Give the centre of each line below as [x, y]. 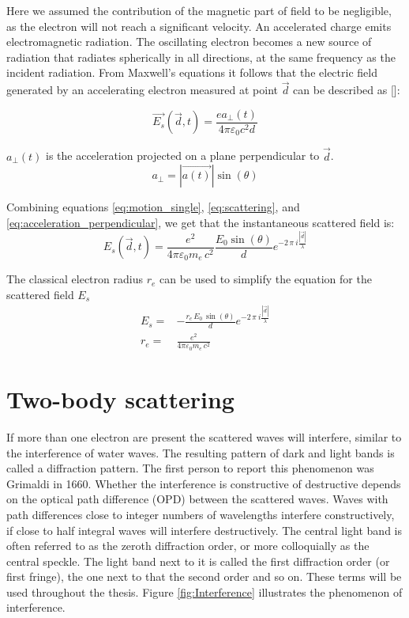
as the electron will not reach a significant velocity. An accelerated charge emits [199, 26]
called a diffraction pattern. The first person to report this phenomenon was [190, 468]
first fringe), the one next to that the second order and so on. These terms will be [204, 576]
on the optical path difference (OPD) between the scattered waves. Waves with [197, 499]
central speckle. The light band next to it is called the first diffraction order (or [198, 561]
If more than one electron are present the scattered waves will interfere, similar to [204, 436]
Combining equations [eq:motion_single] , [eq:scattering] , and [153, 207]
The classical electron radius [75, 279]
